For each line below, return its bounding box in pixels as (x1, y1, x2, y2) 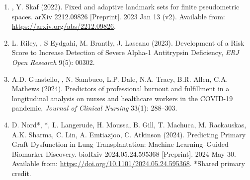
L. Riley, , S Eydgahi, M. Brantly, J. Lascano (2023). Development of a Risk (11, 37, 245, 48)
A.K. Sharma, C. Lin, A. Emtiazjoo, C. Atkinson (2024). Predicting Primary (11, 129, 246, 139)
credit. (11, 168, 31, 178)
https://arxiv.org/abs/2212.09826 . (11, 21, 116, 31)
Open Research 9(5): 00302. (11, 57, 95, 67)
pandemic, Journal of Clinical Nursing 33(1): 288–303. (11, 103, 177, 113)
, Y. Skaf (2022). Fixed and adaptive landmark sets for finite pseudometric (11, 1, 240, 11)
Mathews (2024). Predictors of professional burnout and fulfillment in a (11, 83, 230, 94)
